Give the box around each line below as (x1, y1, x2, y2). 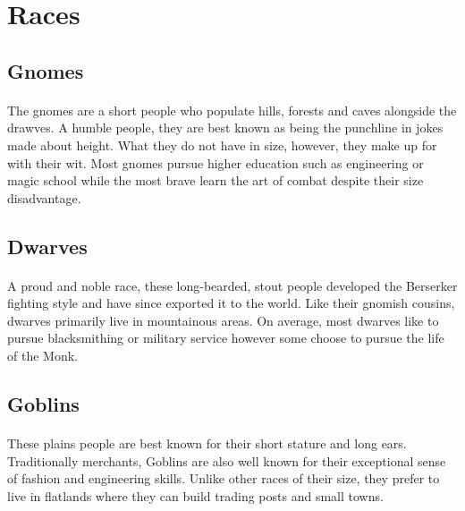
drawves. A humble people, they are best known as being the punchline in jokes (7, 118, 444, 137)
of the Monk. (7, 346, 78, 365)
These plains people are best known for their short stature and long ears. (7, 434, 407, 453)
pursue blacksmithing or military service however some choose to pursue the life (7, 328, 444, 347)
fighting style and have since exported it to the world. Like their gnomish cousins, (7, 294, 455, 312)
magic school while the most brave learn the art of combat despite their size (7, 171, 424, 190)
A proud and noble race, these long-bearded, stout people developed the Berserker (7, 276, 458, 294)
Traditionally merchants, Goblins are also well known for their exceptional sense (7, 451, 446, 470)
